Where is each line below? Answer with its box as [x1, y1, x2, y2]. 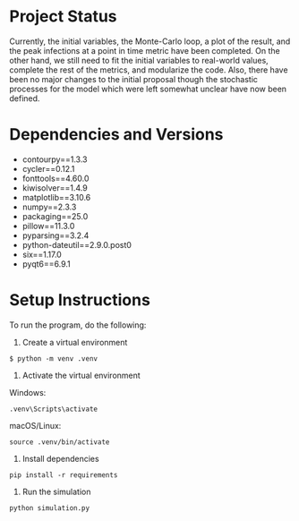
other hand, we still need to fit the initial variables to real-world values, [9, 55, 269, 65]
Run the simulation [21, 486, 91, 497]
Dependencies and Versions [9, 124, 224, 145]
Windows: [9, 387, 47, 397]
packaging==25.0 [21, 210, 89, 221]
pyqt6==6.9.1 [21, 258, 72, 269]
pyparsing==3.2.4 [21, 230, 90, 241]
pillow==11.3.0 [21, 220, 75, 231]
